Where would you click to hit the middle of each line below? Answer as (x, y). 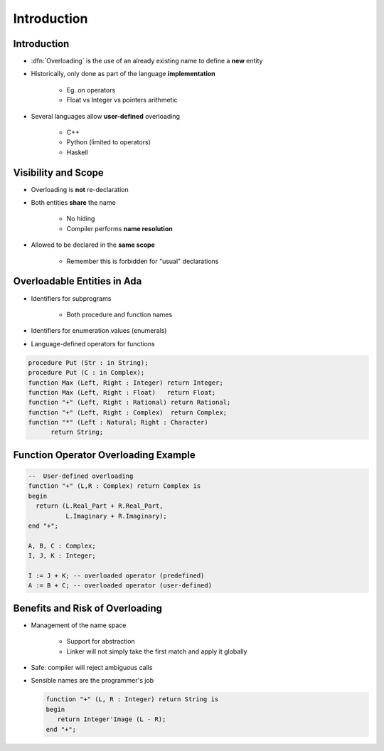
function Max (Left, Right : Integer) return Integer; (126, 383)
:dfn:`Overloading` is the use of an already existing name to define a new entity (147, 61)
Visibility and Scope (59, 172)
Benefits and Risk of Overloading (88, 608)
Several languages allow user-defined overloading (106, 116)
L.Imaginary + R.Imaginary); (116, 516)
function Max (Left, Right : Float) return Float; (122, 392)
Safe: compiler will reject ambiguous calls (92, 668)
